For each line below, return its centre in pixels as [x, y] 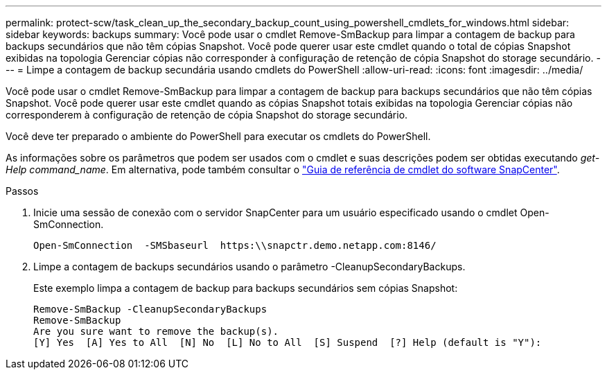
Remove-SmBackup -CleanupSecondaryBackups [150, 309]
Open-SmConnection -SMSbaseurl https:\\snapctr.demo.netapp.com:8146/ [235, 245]
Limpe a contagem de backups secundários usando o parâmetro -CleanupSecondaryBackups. [249, 267]
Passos [22, 191]
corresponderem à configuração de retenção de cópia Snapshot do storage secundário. [207, 115]
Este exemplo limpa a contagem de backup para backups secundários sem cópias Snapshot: [246, 288]
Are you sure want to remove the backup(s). [156, 331]
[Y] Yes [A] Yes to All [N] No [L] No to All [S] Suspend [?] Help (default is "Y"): [288, 342]
